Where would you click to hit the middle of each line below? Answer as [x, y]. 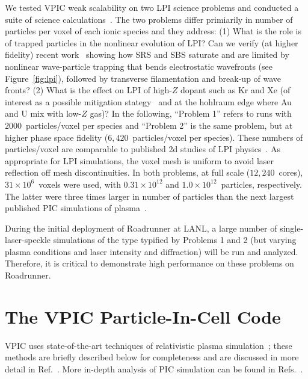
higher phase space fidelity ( [57, 137]
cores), [291, 172]
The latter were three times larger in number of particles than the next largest [149, 196]
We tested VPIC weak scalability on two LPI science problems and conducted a [152, 7]
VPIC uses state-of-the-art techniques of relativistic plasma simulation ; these [149, 345]
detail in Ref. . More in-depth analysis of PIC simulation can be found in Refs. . [154, 368]
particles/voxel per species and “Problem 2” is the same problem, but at [159, 125]
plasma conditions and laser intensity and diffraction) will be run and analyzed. [152, 251]
